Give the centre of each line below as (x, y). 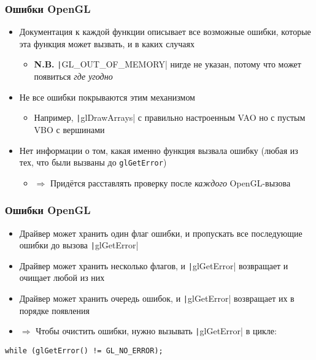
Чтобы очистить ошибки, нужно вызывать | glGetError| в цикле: (156, 331)
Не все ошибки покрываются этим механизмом (107, 97)
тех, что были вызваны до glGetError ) (93, 162)
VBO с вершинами (69, 129)
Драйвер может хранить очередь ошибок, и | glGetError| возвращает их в (157, 298)
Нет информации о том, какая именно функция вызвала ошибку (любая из (159, 150)
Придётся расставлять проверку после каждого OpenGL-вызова (170, 182)
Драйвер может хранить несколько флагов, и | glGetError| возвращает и (154, 265)
